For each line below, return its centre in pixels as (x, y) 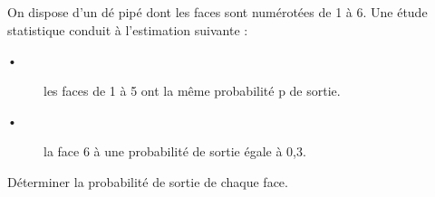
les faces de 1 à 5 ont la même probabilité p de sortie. (192, 90)
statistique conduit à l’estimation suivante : (128, 29)
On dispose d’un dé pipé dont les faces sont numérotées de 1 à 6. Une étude (217, 12)
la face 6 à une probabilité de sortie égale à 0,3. (175, 150)
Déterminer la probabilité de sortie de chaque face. (148, 181)
